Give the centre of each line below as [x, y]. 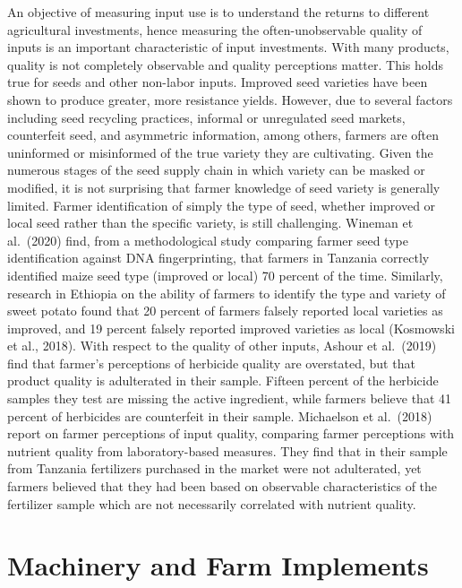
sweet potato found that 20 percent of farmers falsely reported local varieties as [225, 311]
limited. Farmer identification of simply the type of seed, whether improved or [222, 205]
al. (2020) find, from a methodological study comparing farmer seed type [208, 240]
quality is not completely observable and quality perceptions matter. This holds [226, 64]
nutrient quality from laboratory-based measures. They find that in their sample [227, 450]
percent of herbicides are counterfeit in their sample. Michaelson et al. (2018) [220, 415]
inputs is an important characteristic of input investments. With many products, [228, 47]
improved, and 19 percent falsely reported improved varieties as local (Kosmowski [231, 328]
